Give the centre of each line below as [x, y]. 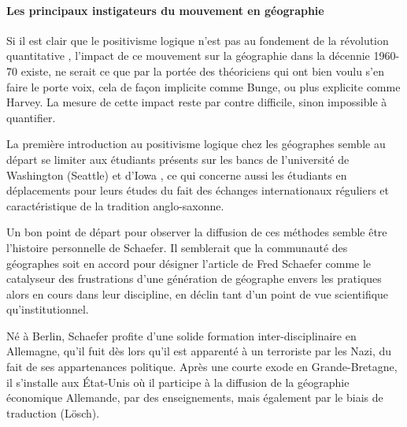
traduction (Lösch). [53, 412]
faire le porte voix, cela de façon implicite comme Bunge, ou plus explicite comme [203, 86]
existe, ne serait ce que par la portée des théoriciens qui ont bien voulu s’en [203, 71]
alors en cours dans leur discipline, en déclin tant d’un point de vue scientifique [198, 293]
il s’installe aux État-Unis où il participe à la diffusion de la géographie [178, 382]
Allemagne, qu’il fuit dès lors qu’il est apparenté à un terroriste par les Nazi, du [199, 351]
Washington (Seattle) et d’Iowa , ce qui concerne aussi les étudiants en [177, 175]
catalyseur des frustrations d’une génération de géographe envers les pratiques [194, 278]
